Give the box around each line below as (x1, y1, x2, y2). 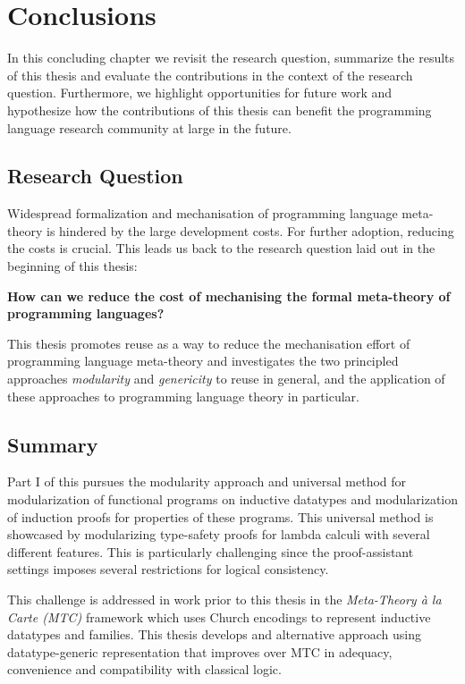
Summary (7, 430, 98, 458)
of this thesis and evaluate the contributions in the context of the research (7, 65, 413, 84)
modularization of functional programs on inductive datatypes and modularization (7, 490, 459, 509)
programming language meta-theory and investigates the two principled (7, 351, 399, 370)
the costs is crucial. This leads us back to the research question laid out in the (7, 239, 435, 258)
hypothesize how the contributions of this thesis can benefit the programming (7, 100, 432, 119)
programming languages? (7, 304, 165, 323)
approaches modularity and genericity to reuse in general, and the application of (7, 369, 445, 388)
